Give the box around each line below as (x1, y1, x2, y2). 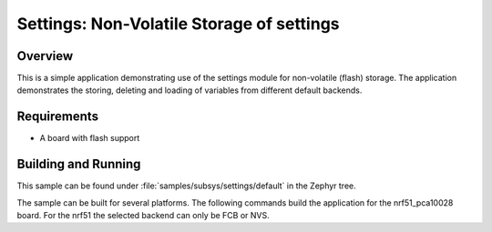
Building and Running (16, 156, 141, 172)
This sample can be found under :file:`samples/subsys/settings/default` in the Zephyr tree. (16, 180, 357, 191)
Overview (16, 48, 74, 64)
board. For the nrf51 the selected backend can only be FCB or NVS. (16, 210, 270, 221)
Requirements (16, 109, 99, 125)
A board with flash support (39, 133, 140, 144)
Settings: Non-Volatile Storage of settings (16, 14, 341, 34)
